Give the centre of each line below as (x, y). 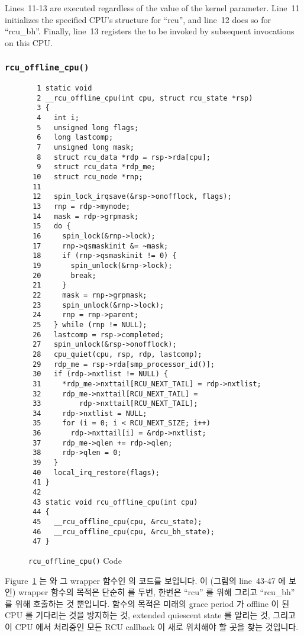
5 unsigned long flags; (88, 127)
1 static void (64, 88)
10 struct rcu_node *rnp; (88, 177)
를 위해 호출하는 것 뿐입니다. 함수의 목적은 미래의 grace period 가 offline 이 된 (147, 603)
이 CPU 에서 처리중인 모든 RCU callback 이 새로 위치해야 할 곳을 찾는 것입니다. (152, 627)
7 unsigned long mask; (85, 148)
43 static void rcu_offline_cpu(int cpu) (115, 502)
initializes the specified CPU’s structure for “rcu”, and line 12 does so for (138, 19)
